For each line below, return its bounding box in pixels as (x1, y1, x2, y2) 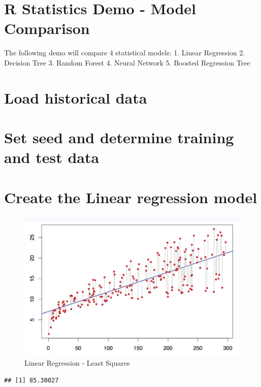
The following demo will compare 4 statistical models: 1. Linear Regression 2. (4, 47, 245, 58)
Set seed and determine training (4, 127, 234, 148)
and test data (4, 147, 100, 168)
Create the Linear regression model (4, 186, 257, 207)
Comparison (4, 18, 90, 39)
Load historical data (4, 87, 147, 108)
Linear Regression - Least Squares (24, 358, 130, 368)
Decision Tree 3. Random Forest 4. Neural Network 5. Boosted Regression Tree (4, 57, 250, 68)
